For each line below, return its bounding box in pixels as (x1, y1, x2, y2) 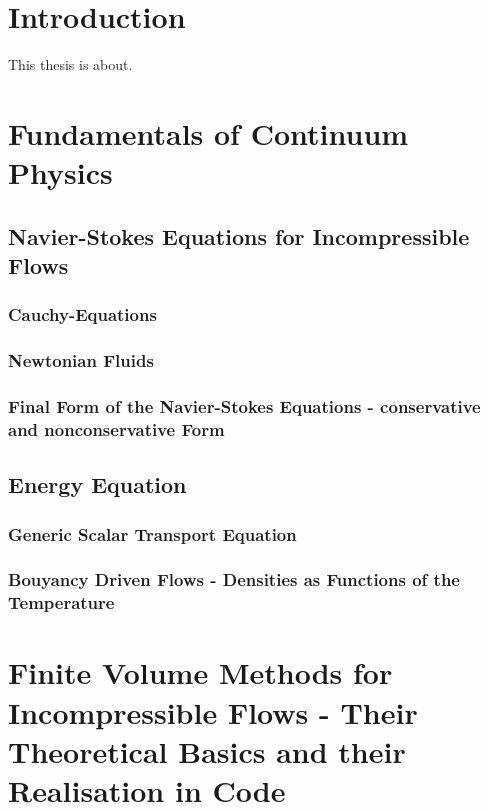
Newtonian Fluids (8, 348, 154, 373)
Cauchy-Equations (8, 302, 157, 327)
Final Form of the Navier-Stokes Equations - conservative (8, 394, 481, 419)
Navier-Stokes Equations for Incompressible (8, 220, 470, 251)
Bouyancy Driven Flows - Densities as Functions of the (8, 567, 460, 592)
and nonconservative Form (8, 416, 225, 441)
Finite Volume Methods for (8, 652, 393, 693)
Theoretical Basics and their (8, 730, 406, 771)
